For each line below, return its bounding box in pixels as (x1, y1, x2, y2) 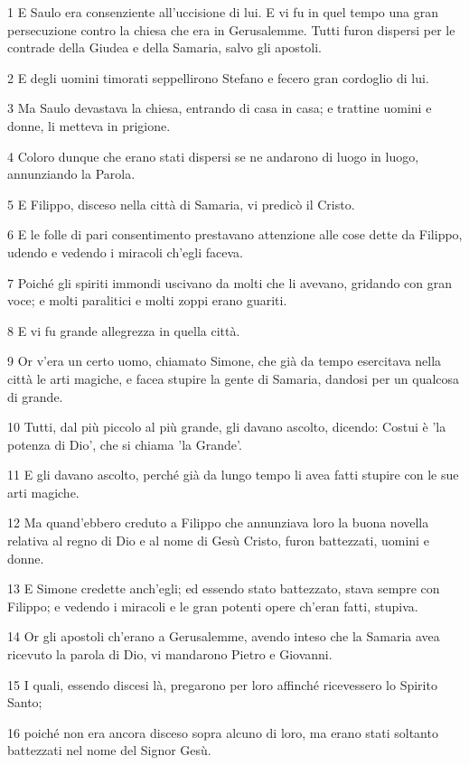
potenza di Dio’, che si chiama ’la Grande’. (7, 434, 242, 453)
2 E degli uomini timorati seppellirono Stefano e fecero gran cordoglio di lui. (7, 68, 429, 87)
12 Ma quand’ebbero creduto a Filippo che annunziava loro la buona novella (7, 513, 429, 532)
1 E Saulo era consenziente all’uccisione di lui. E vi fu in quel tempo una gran (7, 3, 439, 21)
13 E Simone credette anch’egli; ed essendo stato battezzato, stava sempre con (7, 579, 440, 598)
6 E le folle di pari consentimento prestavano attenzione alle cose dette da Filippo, (7, 225, 463, 244)
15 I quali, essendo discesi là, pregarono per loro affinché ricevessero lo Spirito (7, 675, 437, 694)
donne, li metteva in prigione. (7, 116, 171, 135)
